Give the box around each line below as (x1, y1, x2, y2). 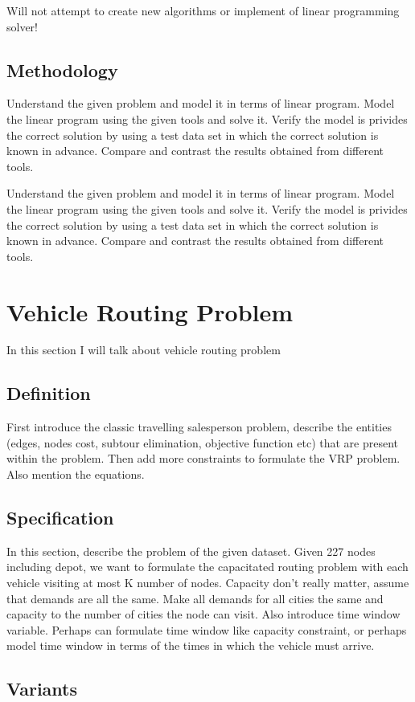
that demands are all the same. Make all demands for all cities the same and (6, 590, 384, 606)
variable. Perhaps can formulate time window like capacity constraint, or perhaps (6, 621, 407, 638)
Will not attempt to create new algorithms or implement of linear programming (6, 2, 400, 18)
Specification (6, 505, 114, 530)
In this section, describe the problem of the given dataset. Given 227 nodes (6, 542, 376, 559)
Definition (6, 381, 91, 406)
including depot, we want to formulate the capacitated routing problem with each (6, 558, 409, 575)
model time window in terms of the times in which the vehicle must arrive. (6, 637, 375, 654)
